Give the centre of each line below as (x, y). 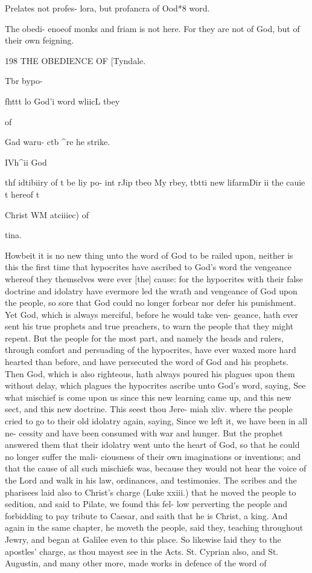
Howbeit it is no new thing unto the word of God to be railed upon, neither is (149, 255)
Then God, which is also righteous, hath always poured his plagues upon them (150, 373)
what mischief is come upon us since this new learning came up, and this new (148, 397)
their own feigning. (40, 40)
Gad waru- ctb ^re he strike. (58, 142)
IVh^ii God (26, 162)
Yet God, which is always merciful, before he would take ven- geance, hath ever (152, 314)
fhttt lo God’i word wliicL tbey (62, 101)
